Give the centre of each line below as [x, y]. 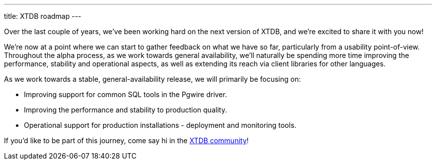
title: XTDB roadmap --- [43, 16]
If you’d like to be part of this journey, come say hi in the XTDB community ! [126, 140]
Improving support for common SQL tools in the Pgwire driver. [125, 94]
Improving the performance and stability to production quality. [125, 110]
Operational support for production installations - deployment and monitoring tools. [160, 125]
